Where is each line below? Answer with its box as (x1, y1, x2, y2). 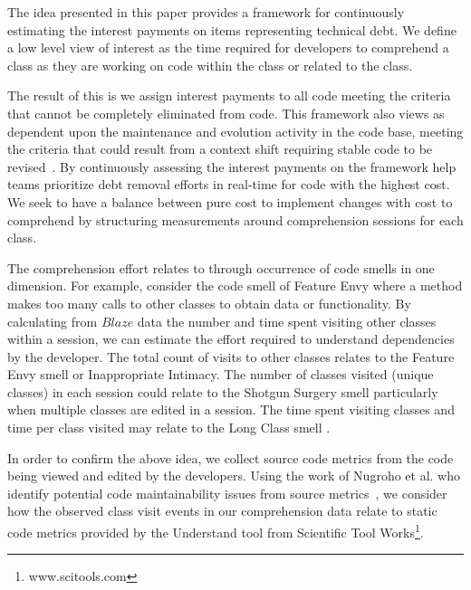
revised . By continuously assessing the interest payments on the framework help (7, 157, 457, 176)
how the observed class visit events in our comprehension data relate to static (7, 501, 437, 520)
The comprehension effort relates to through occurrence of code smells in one (7, 258, 435, 277)
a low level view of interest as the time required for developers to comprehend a (7, 38, 449, 57)
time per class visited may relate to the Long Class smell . (7, 418, 331, 437)
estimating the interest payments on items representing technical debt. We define (7, 20, 457, 39)
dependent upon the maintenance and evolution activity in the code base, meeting (7, 121, 464, 140)
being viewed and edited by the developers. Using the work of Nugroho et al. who (7, 466, 460, 485)
